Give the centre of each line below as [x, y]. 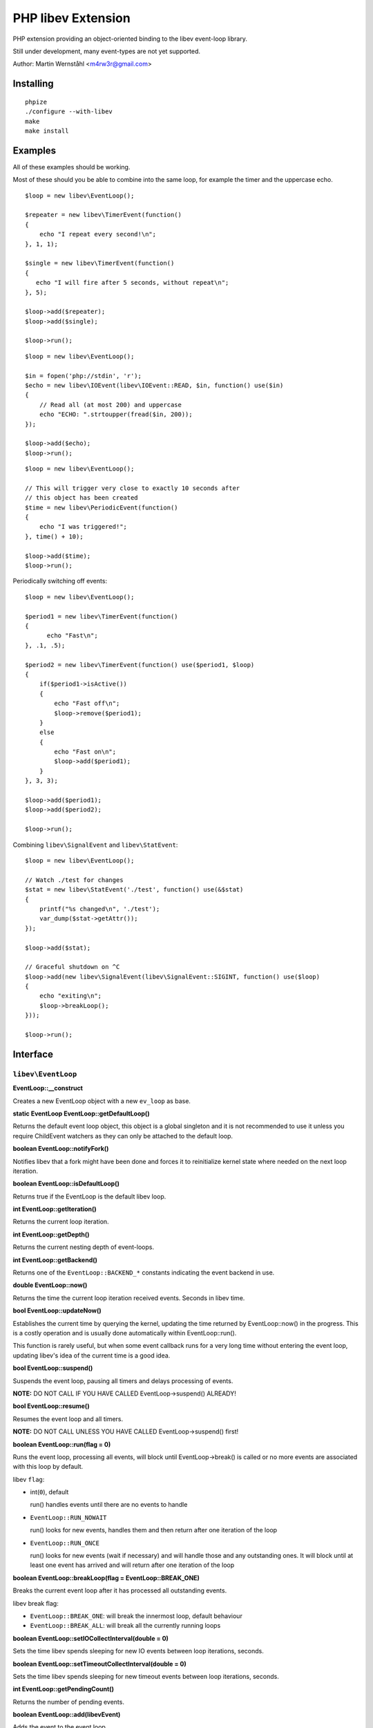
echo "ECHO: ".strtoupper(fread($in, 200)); [116, 414]
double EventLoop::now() [50, 1285]
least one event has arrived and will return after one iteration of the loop [132, 1565]
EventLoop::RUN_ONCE [65, 1543]
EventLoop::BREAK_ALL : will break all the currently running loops [125, 1626]
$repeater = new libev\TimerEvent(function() [104, 215]
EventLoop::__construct [48, 1088]
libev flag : [29, 1479]
